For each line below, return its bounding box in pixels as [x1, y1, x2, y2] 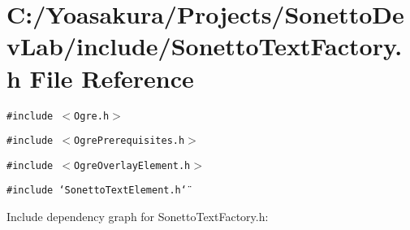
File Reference [29, 61, 194, 94]
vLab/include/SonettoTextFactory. [6, 29, 403, 63]
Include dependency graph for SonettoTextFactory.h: [6, 208, 269, 225]
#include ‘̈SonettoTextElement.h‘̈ [6, 184, 187, 197]
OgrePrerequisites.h [74, 135, 185, 147]
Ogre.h [74, 110, 110, 122]
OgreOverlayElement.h [74, 159, 191, 171]
